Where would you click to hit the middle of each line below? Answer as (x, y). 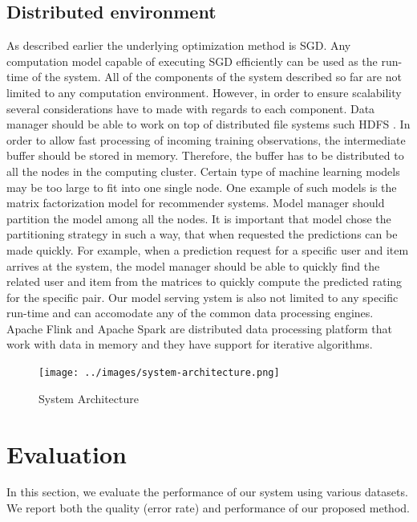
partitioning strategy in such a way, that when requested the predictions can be (202, 234)
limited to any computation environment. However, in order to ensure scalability (204, 92)
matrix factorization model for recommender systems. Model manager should (196, 203)
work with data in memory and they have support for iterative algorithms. (190, 344)
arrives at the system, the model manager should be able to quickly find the (193, 265)
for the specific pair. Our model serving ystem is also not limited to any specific (202, 297)
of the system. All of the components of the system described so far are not (217, 77)
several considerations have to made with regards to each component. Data (191, 108)
